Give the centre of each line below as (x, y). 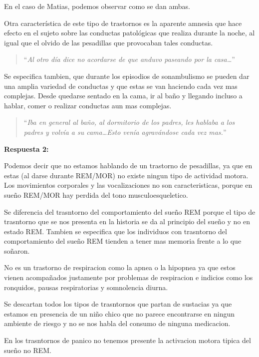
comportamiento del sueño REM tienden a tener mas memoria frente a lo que (123, 241)
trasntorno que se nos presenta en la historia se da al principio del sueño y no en (127, 221)
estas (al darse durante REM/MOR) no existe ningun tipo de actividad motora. (126, 175)
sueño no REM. (28, 350)
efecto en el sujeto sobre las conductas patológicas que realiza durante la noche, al (129, 33)
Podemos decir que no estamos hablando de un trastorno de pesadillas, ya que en (128, 166)
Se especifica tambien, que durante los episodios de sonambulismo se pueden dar (127, 76)
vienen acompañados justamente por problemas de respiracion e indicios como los (129, 277)
